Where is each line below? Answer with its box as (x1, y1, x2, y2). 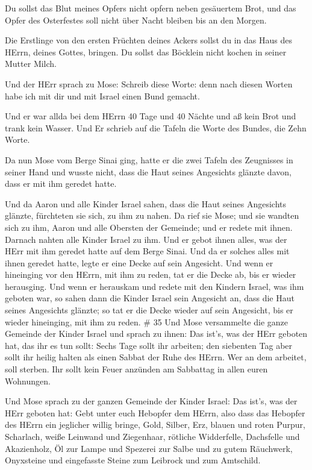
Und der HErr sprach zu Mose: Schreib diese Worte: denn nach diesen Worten (5, 77, 293, 90)
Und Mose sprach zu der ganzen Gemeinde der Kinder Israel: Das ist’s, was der (5, 395, 298, 407)
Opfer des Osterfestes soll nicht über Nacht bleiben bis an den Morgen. (5, 13, 267, 26)
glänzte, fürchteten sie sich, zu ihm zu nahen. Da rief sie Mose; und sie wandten (5, 209, 299, 222)
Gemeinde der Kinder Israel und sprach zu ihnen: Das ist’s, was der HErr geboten (5, 327, 308, 340)
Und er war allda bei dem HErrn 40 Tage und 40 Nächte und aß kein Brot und (5, 110, 296, 122)
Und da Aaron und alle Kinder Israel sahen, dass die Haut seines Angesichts (5, 197, 286, 210)
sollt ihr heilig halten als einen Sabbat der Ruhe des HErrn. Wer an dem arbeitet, (5, 351, 307, 363)
